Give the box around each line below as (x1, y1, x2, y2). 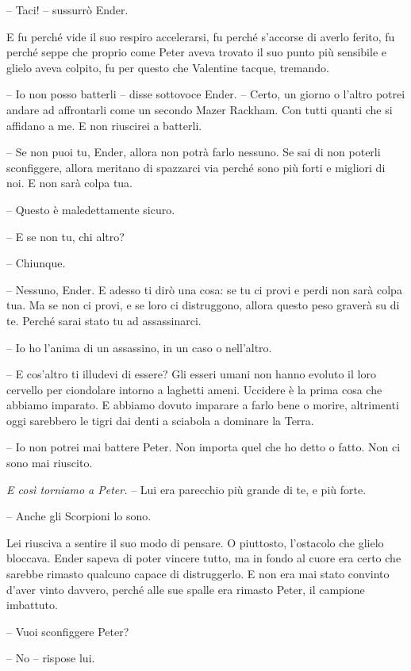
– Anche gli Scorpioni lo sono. (6, 508, 152, 524)
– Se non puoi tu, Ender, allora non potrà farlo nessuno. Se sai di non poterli (6, 144, 381, 160)
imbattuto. (6, 596, 58, 613)
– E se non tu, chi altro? (6, 228, 125, 244)
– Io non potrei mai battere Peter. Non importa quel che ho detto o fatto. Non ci (6, 439, 401, 455)
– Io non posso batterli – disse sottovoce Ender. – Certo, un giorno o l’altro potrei (6, 86, 405, 102)
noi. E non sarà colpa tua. (6, 174, 133, 191)
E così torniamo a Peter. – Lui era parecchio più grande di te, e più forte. (6, 481, 367, 497)
